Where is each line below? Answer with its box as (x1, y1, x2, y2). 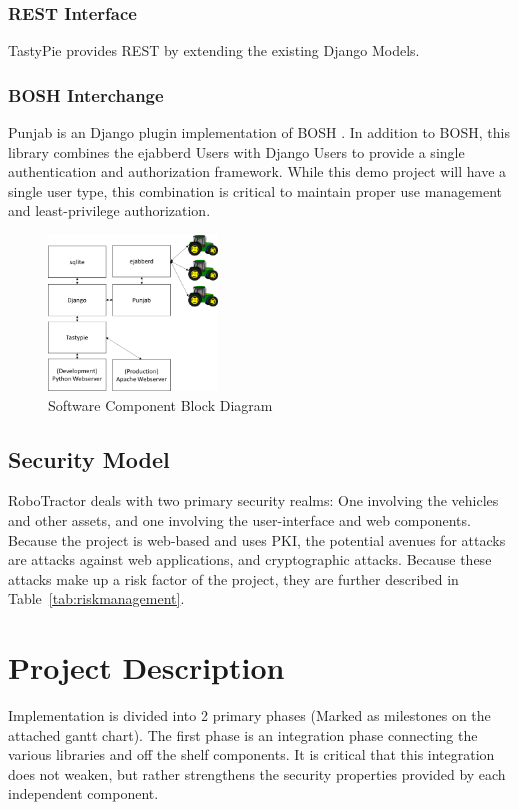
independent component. (8, 783, 159, 804)
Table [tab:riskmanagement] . (8, 588, 185, 609)
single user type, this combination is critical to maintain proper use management (8, 180, 503, 201)
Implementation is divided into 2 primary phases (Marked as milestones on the (8, 705, 491, 726)
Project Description (8, 647, 285, 688)
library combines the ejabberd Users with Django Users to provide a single (8, 141, 465, 162)
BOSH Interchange (8, 82, 164, 107)
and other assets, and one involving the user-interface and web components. (8, 509, 471, 530)
